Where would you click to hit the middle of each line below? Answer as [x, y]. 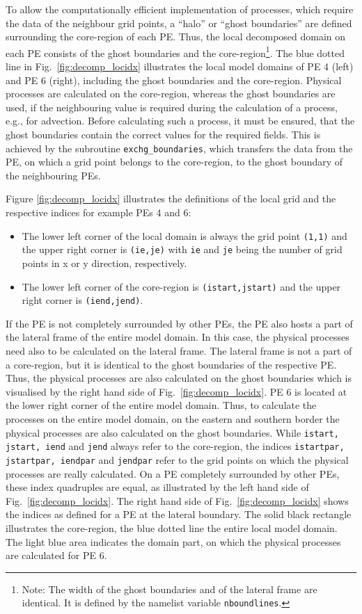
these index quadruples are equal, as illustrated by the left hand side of [157, 487]
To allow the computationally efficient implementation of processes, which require [180, 9]
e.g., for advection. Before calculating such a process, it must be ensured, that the [180, 121]
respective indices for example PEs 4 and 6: [99, 212]
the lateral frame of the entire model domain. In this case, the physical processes [178, 337]
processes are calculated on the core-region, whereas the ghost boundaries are [171, 94]
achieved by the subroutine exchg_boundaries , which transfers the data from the [179, 148]
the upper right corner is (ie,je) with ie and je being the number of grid [182, 249]
